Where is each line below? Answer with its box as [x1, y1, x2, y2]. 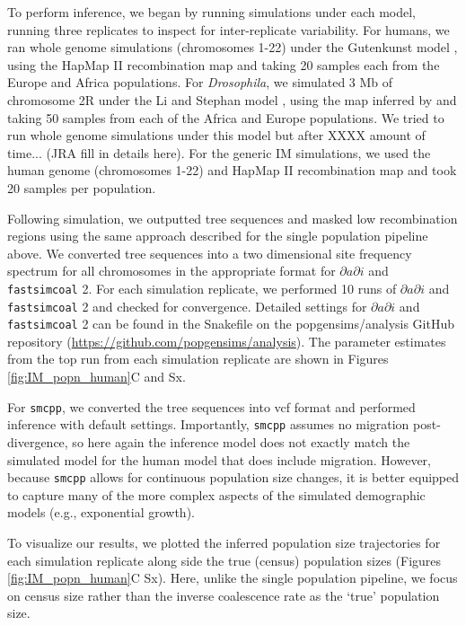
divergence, [7, 432, 68, 451]
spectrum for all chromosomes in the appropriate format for [7, 261, 336, 280]
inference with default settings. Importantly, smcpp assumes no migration [7, 415, 409, 434]
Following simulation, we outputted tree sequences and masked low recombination [7, 208, 458, 227]
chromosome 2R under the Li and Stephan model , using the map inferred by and [7, 90, 457, 109]
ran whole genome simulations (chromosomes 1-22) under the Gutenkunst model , [7, 38, 458, 57]
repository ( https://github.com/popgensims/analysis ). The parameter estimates [7, 331, 446, 350]
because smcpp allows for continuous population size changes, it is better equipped [7, 468, 460, 487]
